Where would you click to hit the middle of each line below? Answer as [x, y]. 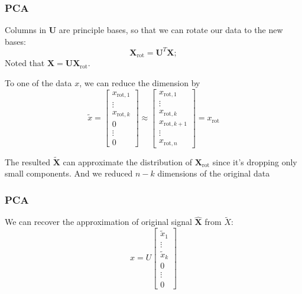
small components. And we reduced [69, 173]
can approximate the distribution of [127, 161]
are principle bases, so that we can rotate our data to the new [171, 30]
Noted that [25, 63]
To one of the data [38, 82]
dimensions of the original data [214, 173]
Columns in [26, 30]
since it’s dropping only [255, 161]
